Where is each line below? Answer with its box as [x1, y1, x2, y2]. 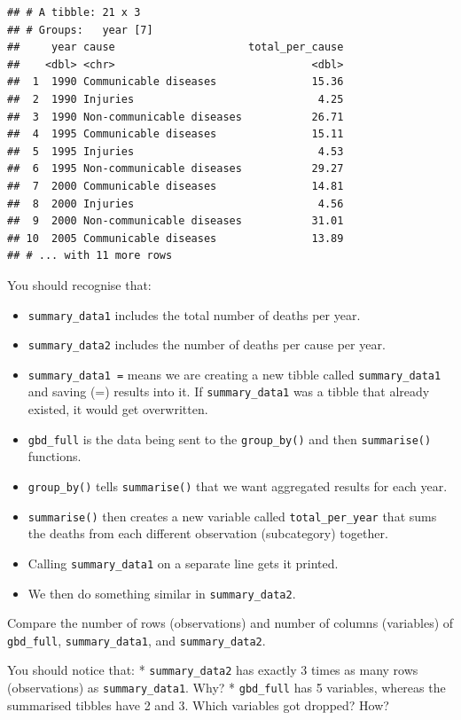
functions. [27, 447, 82, 466]
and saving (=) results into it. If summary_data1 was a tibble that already [27, 382, 430, 401]
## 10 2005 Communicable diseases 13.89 [7, 231, 344, 245]
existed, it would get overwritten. [27, 400, 208, 419]
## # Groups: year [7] [7, 23, 153, 36]
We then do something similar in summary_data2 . [27, 583, 296, 602]
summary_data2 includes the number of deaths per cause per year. [27, 335, 386, 354]
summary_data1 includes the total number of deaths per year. [27, 305, 361, 324]
